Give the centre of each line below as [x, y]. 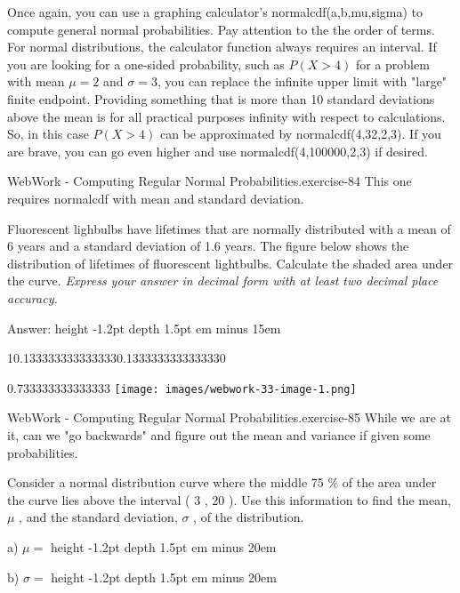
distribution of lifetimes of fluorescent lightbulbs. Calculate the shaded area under [230, 263]
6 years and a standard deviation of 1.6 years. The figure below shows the [208, 246]
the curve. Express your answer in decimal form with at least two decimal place [223, 280]
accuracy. [32, 297]
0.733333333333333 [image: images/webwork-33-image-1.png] [182, 387]
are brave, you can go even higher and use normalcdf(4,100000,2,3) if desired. [218, 151]
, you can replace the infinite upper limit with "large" [302, 81]
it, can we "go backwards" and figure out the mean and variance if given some [219, 434]
